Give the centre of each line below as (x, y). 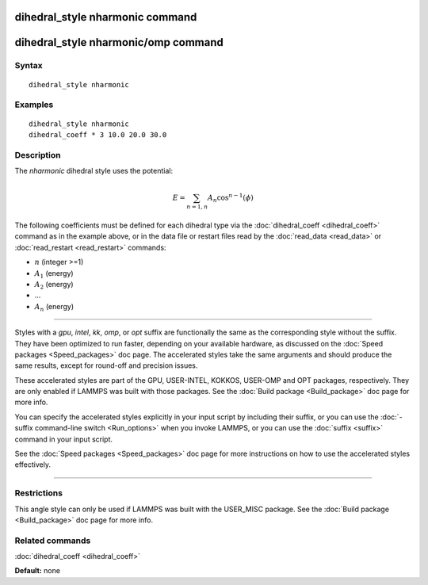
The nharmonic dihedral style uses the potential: (94, 171)
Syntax (29, 66)
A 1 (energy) (54, 274)
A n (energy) (54, 307)
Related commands (53, 541)
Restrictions (39, 493)
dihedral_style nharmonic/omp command (119, 42)
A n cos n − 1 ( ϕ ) (230, 198)
